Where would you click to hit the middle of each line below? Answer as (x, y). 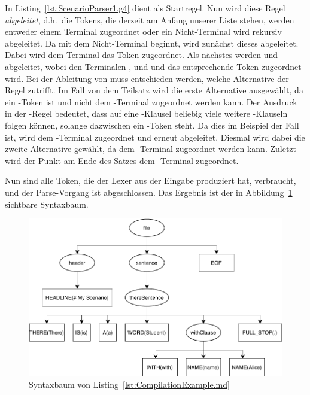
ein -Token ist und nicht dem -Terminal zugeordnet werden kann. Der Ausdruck (151, 101)
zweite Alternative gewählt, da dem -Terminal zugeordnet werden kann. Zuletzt (151, 149)
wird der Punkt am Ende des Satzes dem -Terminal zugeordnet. (122, 160)
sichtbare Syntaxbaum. (47, 204)
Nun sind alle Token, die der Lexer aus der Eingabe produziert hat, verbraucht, (151, 180)
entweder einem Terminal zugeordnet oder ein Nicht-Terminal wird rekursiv (143, 31)
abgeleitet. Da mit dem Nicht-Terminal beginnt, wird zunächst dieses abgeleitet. (152, 43)
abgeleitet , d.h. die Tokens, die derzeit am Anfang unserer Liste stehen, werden (150, 19)
